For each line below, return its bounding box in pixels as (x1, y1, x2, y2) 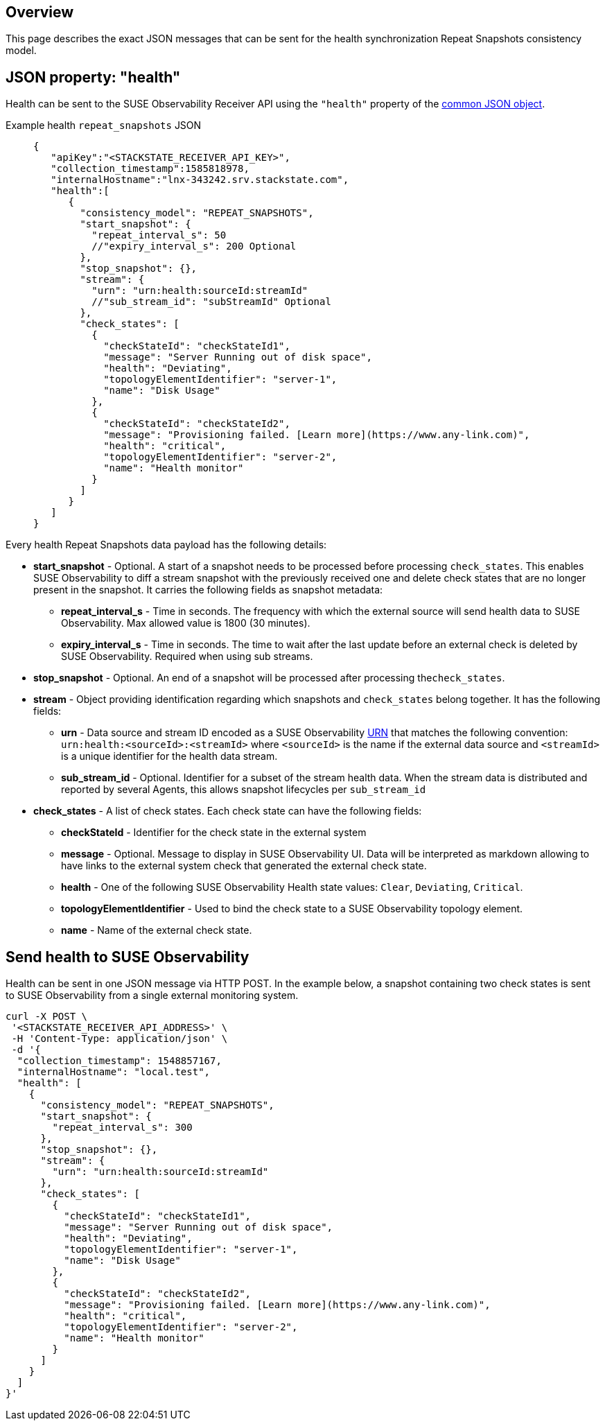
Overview (6, 3, 74, 21)
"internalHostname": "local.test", (17, 1066, 211, 1078)
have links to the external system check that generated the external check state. (61, 860, 427, 872)
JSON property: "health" (6, 68, 181, 86)
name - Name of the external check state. (61, 924, 252, 937)
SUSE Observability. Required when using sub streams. (61, 650, 313, 663)
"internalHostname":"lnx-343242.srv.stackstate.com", (51, 174, 349, 186)
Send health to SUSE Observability (6, 948, 249, 966)
